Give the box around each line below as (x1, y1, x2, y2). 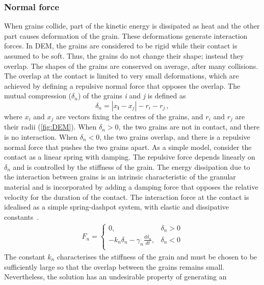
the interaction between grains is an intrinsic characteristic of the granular (4, 171, 236, 182)
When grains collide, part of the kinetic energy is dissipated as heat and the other (4, 20, 260, 31)
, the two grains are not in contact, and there (118, 121, 260, 132)
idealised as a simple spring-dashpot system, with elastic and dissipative (4, 201, 229, 212)
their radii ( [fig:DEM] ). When (4, 121, 97, 132)
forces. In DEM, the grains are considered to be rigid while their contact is (4, 40, 237, 51)
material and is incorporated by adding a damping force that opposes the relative (4, 181, 258, 192)
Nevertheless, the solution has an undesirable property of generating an (4, 271, 227, 282)
